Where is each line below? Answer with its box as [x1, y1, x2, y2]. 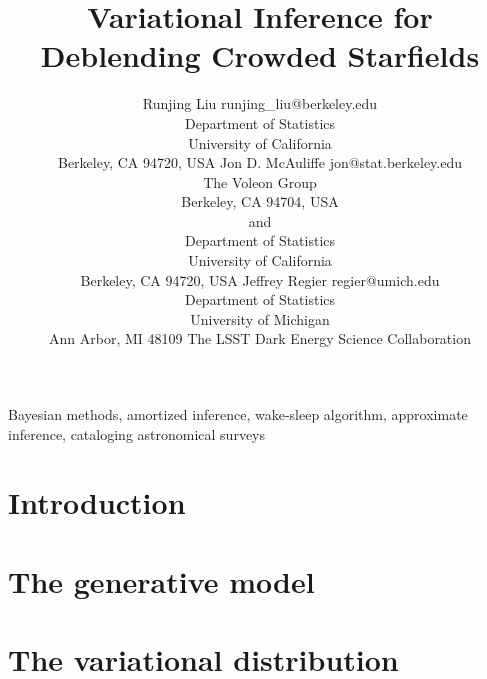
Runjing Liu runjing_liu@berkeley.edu [142, 93, 378, 114]
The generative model [8, 560, 315, 601]
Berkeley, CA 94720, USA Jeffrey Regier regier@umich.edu [80, 269, 440, 290]
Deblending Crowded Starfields [40, 35, 480, 76]
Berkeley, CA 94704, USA [181, 191, 339, 212]
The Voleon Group [203, 171, 317, 192]
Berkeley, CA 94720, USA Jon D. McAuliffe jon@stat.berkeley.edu [57, 152, 463, 173]
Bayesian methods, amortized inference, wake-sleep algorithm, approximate [8, 404, 468, 425]
